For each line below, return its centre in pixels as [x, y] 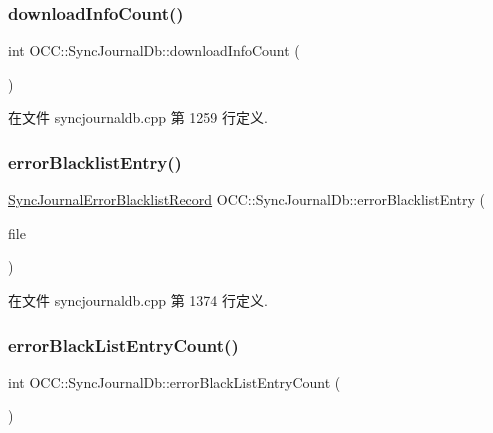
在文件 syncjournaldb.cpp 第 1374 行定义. [138, 300]
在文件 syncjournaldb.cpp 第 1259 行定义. [138, 117]
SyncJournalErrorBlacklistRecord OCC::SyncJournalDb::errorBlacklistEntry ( [247, 199]
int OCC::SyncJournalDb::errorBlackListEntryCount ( [174, 381]
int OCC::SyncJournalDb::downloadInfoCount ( [154, 50]
